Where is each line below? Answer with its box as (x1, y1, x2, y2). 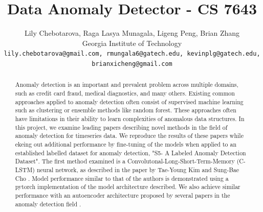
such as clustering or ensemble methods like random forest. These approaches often (15, 106, 236, 114)
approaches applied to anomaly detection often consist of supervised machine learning (15, 97, 244, 106)
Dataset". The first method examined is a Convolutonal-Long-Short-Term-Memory (15, 157, 235, 166)
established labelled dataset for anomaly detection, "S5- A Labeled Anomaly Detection (15, 148, 246, 157)
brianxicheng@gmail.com (92, 60, 172, 67)
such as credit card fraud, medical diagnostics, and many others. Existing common (15, 89, 235, 98)
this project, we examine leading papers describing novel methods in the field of (15, 123, 228, 131)
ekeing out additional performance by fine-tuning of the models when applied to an (15, 140, 236, 149)
